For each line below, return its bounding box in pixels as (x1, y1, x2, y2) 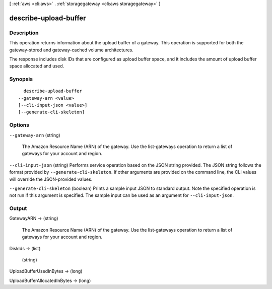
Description (9, 29, 39, 36)
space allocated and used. (9, 63, 64, 69)
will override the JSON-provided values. (9, 176, 93, 182)
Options (9, 121, 30, 128)
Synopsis (9, 76, 33, 83)
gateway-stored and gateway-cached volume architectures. (9, 47, 133, 53)
